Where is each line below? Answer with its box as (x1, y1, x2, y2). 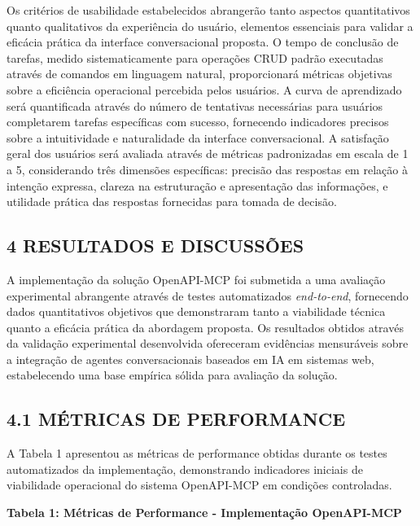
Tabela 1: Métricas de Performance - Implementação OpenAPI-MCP (7, 504, 402, 521)
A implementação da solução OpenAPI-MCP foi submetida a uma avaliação (7, 270, 386, 287)
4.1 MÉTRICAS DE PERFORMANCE (7, 406, 346, 432)
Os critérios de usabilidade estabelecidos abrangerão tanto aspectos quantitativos (7, 2, 410, 18)
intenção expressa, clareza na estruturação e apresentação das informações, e (7, 177, 388, 194)
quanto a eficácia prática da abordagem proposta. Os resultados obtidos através (7, 318, 404, 335)
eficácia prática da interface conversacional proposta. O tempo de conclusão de (7, 33, 399, 50)
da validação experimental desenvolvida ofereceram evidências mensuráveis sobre (7, 335, 409, 352)
